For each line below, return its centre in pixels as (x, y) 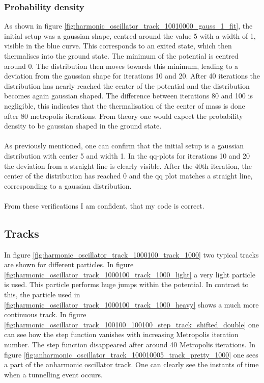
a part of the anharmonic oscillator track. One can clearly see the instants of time (131, 364)
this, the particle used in (42, 295)
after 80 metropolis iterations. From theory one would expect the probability (124, 116)
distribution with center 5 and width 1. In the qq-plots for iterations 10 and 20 (127, 155)
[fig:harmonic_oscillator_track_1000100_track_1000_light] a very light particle (130, 274)
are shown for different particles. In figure (69, 264)
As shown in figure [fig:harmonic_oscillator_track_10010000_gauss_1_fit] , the (128, 26)
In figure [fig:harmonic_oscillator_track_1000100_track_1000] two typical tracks (131, 254)
